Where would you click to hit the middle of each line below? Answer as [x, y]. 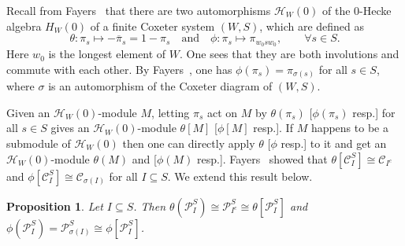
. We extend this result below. [240, 176]
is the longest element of [107, 54]
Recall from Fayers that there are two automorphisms [139, 10]
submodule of [39, 143]
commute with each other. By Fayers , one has [119, 69]
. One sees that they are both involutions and [290, 54]
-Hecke [375, 10]
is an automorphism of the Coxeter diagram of [160, 86]
